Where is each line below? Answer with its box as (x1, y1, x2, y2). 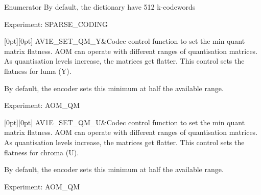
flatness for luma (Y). (4, 65, 72, 76)
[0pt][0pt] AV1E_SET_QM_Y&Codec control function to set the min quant (4, 36, 245, 46)
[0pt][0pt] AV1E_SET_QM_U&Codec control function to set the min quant (4, 117, 245, 127)
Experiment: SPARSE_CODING (4, 18, 108, 29)
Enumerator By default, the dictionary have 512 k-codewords (4, 2, 196, 12)
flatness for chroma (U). (4, 147, 79, 157)
